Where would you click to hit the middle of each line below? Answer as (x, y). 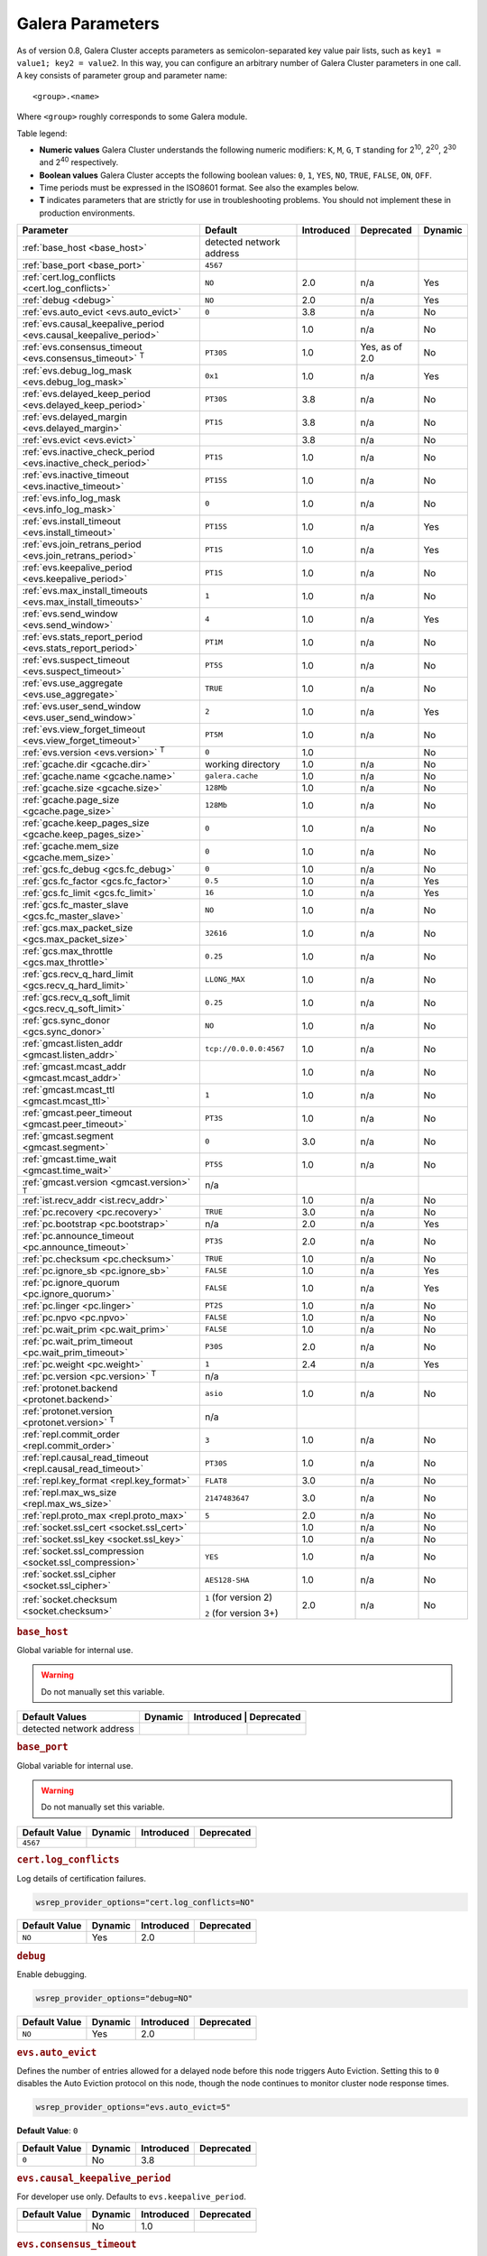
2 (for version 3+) (241, 1613)
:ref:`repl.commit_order (71, 1435)
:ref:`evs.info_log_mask (71, 498)
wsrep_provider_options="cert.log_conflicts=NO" (145, 1902)
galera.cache (231, 776)
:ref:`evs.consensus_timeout (82, 347)
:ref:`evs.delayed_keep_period (86, 393)
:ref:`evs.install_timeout (72, 521)
